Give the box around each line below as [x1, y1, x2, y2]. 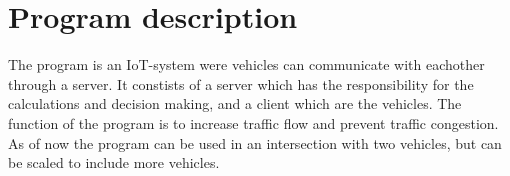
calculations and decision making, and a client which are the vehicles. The [8, 93, 462, 114]
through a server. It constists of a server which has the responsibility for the [8, 73, 474, 94]
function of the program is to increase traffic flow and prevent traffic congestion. [8, 112, 499, 133]
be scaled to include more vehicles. [8, 152, 220, 173]
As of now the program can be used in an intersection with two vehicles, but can [8, 132, 502, 153]
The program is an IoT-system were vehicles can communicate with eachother [8, 54, 485, 75]
